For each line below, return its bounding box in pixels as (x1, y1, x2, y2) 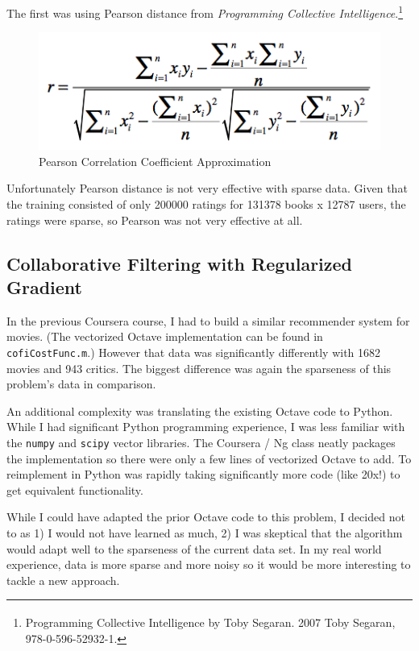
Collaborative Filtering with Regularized (6, 251, 353, 276)
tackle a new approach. (6, 571, 120, 588)
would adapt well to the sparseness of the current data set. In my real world (6, 540, 382, 557)
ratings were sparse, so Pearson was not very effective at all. (6, 211, 303, 228)
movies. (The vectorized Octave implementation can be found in (6, 328, 323, 345)
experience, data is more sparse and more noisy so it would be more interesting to (6, 556, 411, 573)
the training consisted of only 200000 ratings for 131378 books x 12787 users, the (6, 195, 406, 212)
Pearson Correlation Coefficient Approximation (39, 152, 272, 169)
